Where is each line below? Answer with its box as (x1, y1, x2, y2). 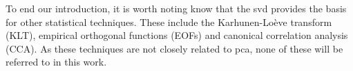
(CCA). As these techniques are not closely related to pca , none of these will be (6, 41, 343, 55)
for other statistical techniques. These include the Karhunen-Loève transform (6, 14, 332, 29)
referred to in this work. (6, 55, 107, 69)
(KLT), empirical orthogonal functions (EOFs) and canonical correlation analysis (6, 28, 348, 42)
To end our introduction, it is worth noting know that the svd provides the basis (6, 1, 347, 15)
